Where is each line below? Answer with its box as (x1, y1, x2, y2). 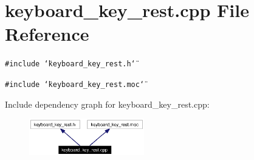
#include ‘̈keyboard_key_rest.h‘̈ (5, 60, 136, 69)
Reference (5, 21, 89, 46)
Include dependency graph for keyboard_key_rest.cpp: (5, 97, 210, 110)
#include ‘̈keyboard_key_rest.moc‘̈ (5, 80, 145, 89)
